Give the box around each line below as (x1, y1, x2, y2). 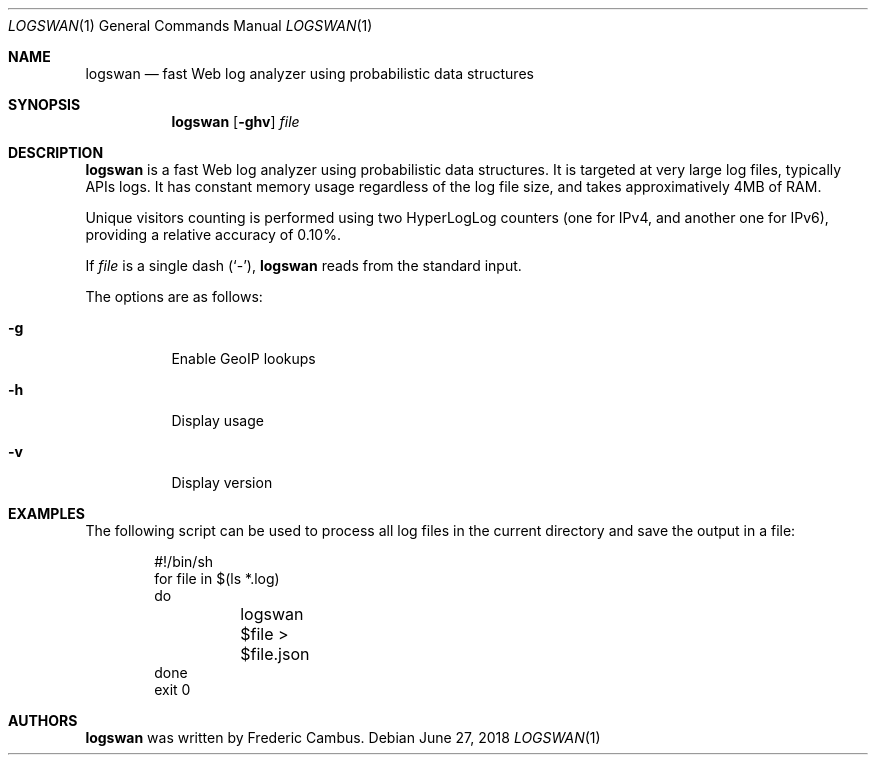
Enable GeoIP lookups (171, 350, 316, 367)
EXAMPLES (8, 505, 85, 522)
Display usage (171, 412, 264, 429)
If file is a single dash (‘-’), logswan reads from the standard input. (85, 257, 522, 274)
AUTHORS (8, 712, 78, 729)
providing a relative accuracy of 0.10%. (85, 226, 341, 243)
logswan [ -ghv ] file (171, 113, 300, 130)
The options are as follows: (85, 288, 263, 305)
